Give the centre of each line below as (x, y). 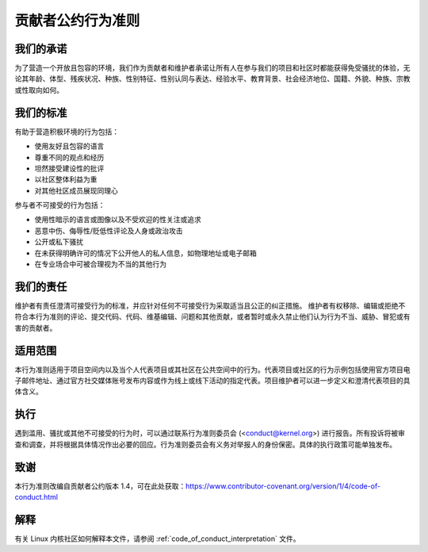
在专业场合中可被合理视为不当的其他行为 (100, 264)
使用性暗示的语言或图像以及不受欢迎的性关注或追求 (118, 220)
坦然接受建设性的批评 (69, 168)
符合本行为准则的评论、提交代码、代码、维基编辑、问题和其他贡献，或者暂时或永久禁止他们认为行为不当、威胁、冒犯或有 (212, 316)
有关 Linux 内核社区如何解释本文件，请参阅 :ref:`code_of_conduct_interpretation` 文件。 (157, 539)
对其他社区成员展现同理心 (76, 190)
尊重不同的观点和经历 (69, 157)
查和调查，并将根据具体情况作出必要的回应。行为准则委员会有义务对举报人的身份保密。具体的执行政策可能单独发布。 (205, 444)
